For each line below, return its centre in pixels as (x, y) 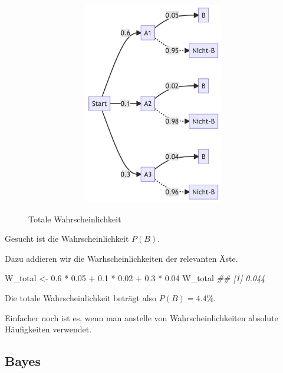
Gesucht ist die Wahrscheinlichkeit (67, 239)
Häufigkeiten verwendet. (48, 329)
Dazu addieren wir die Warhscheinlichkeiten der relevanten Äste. (121, 258)
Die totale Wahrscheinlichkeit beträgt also (81, 297)
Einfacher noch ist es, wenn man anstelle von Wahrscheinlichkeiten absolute (141, 317)
